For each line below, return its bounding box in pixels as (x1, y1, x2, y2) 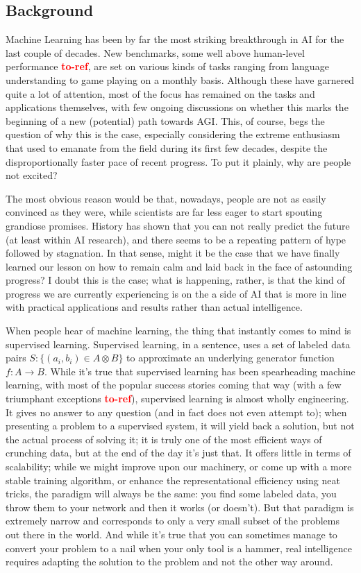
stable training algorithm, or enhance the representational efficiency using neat (6, 472, 340, 487)
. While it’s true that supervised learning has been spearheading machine (44, 364, 355, 378)
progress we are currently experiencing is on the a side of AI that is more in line (6, 286, 346, 300)
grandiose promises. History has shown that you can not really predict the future (6, 218, 350, 232)
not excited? (6, 168, 58, 182)
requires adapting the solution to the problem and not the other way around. (6, 554, 333, 569)
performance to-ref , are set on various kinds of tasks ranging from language (6, 59, 329, 74)
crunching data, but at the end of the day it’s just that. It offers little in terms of (6, 445, 351, 460)
